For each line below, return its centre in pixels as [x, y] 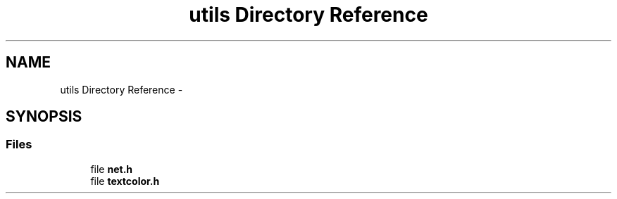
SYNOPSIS [44, 117]
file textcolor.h [125, 181]
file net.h [112, 169]
